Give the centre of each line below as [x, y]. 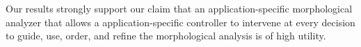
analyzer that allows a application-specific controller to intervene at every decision [180, 22]
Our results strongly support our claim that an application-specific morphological [179, 8]
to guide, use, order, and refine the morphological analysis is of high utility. [166, 36]
